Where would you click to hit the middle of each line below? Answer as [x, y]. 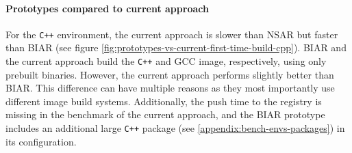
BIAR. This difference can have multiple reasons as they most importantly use [170, 88]
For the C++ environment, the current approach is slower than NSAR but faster [172, 34]
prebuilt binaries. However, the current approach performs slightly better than [170, 74]
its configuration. [41, 141]
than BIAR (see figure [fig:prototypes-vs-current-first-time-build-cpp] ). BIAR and [176, 47]
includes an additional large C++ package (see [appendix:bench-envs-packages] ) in [175, 128]
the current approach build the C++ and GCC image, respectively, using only [166, 61]
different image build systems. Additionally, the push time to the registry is [164, 101]
